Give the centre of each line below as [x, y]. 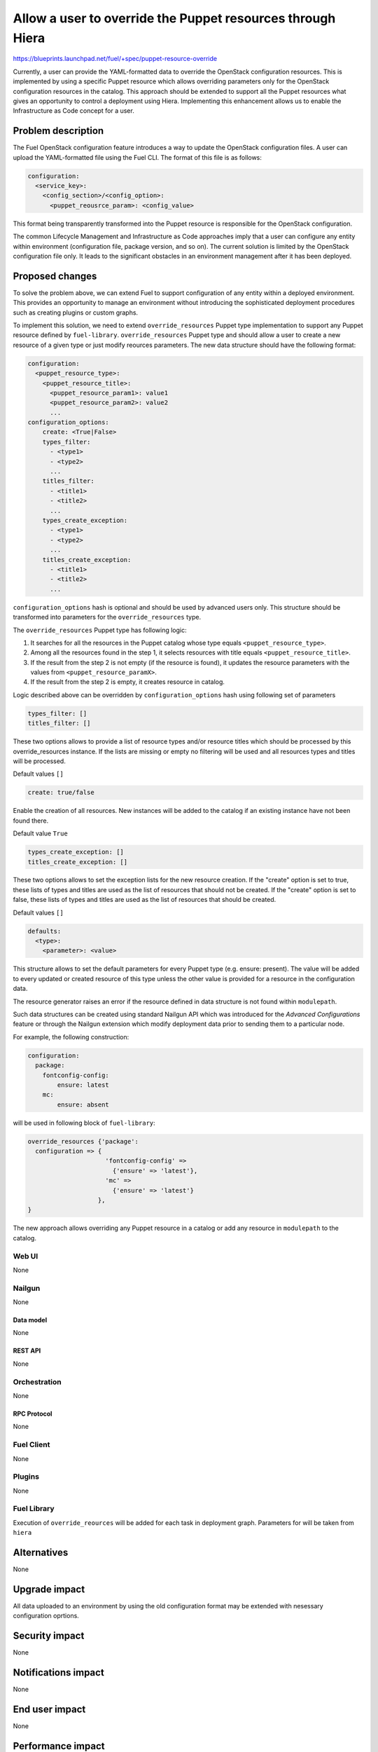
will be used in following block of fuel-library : [84, 1123]
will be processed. [39, 761]
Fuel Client [31, 1445]
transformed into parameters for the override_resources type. [107, 617]
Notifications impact [58, 1672]
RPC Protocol [33, 1414]
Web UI [26, 1256]
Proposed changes [55, 276]
